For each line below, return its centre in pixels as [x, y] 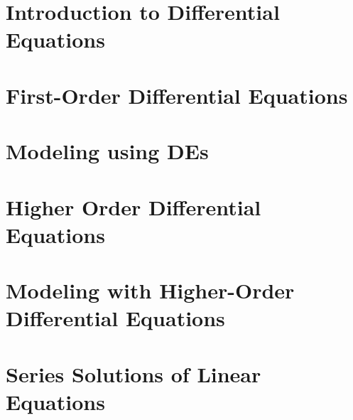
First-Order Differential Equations [177, 95]
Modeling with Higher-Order [150, 290]
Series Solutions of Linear [134, 373]
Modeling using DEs [107, 151]
